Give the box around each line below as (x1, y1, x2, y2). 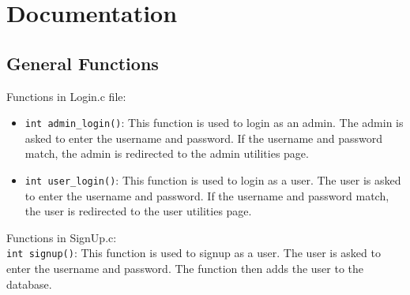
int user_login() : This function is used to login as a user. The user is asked (24, 172, 401, 189)
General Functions (6, 50, 159, 75)
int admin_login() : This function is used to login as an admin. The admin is (24, 114, 404, 131)
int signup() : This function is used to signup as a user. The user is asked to (6, 245, 381, 261)
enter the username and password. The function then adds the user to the (6, 260, 364, 277)
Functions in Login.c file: (6, 88, 126, 104)
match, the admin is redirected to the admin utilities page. (24, 145, 309, 162)
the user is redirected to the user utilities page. (24, 203, 252, 219)
